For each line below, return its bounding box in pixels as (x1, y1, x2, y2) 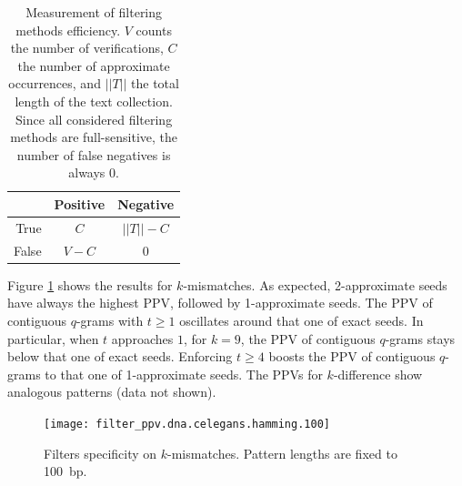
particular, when (7, 329, 99, 348)
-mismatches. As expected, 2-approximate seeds (183, 275, 447, 294)
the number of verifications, (10, 38, 164, 57)
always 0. (68, 163, 119, 182)
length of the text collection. (15, 91, 173, 110)
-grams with (75, 310, 144, 329)
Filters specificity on (44, 443, 157, 462)
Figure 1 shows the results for (7, 275, 173, 294)
